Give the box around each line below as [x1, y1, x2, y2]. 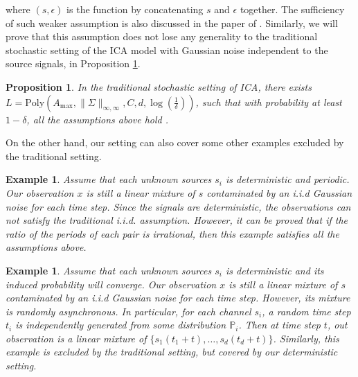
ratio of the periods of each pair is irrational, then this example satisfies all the [6, 226, 339, 240]
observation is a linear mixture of [6, 331, 147, 345]
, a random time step [262, 304, 351, 318]
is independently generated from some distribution [15, 317, 226, 332]
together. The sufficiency [240, 2, 345, 16]
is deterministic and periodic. [226, 172, 350, 186]
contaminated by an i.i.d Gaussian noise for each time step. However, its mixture [6, 290, 350, 305]
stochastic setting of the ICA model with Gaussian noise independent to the [6, 42, 328, 57]
